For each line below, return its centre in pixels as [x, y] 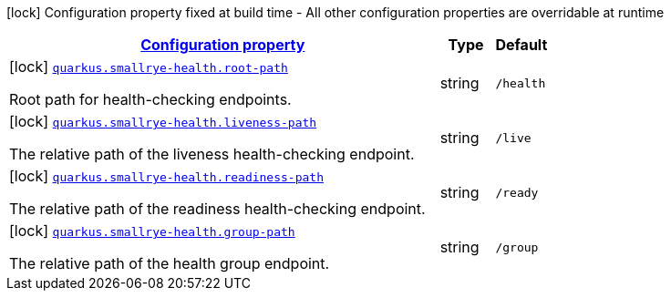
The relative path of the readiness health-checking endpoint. [217, 209]
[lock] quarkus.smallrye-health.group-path [152, 231]
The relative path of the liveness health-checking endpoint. [212, 154]
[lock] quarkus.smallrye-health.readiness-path [166, 176]
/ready [517, 192]
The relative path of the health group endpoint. [170, 263]
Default [521, 45]
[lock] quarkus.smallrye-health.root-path [149, 67]
